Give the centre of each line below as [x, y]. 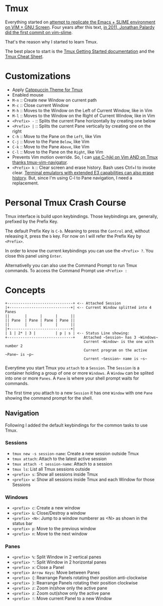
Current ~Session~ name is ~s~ [115, 359]
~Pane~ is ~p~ [20, 354]
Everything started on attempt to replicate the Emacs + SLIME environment [80, 22]
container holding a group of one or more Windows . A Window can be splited [79, 373]
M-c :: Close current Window [41, 105]
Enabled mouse [28, 95]
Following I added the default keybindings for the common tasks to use [76, 425]
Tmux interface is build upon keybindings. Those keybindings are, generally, [82, 216]
